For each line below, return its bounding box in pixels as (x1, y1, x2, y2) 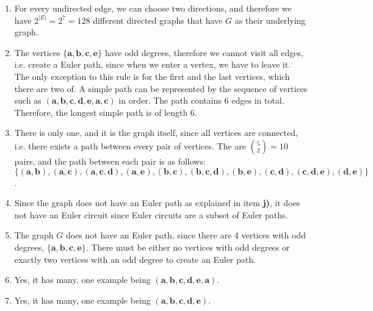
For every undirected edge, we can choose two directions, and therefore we (14, 2, 292, 14)
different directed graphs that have (93, 13, 223, 26)
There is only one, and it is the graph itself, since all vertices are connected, (14, 126, 298, 139)
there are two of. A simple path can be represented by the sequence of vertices (14, 82, 308, 95)
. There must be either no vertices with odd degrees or (85, 240, 290, 253)
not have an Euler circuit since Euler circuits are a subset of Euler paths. (14, 208, 288, 221)
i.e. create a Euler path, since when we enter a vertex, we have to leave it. (14, 58, 291, 71)
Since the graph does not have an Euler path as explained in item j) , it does (14, 196, 300, 209)
